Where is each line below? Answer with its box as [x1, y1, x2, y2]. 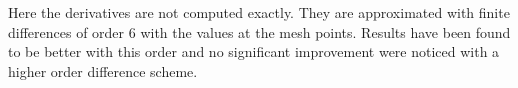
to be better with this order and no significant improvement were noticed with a [8, 41, 500, 62]
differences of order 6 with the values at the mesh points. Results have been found [8, 21, 511, 42]
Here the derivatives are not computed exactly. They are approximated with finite [8, 2, 510, 22]
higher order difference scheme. [8, 60, 198, 81]
